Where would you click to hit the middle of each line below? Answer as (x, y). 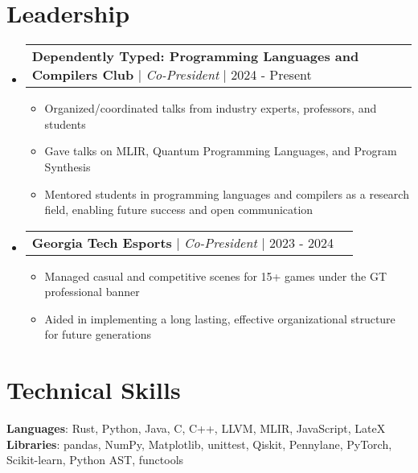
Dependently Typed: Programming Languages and (195, 56)
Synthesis (68, 166)
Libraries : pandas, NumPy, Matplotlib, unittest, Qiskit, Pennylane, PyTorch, (199, 444)
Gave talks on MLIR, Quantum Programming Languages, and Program (221, 151)
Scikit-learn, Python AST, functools (95, 460)
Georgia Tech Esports (102, 242)
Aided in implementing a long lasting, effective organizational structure (220, 318)
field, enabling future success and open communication (179, 210)
